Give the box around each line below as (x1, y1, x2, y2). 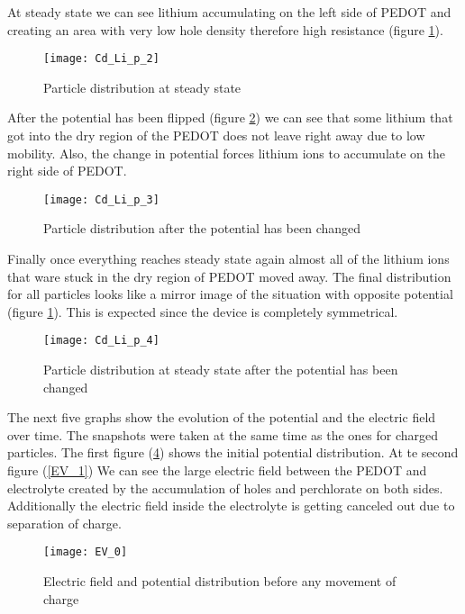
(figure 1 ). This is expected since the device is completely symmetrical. (7, 302, 398, 321)
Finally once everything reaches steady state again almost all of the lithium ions (7, 249, 450, 268)
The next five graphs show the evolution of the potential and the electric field (7, 408, 436, 427)
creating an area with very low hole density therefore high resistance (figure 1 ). (7, 20, 443, 39)
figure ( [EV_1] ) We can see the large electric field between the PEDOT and (7, 461, 427, 480)
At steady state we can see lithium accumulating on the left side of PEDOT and (7, 3, 451, 21)
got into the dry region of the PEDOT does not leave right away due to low (7, 126, 425, 145)
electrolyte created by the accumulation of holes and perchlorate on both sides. (7, 478, 443, 497)
